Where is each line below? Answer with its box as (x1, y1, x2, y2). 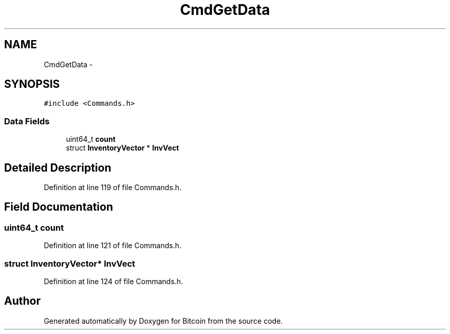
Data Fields (4, 116, 50, 126)
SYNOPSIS (4, 78, 60, 91)
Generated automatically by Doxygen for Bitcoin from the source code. (44, 316, 283, 325)
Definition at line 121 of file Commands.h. (44, 241, 182, 250)
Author (4, 294, 41, 308)
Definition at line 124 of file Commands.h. (44, 277, 183, 286)
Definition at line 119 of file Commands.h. (44, 183, 182, 192)
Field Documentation (4, 200, 113, 214)
